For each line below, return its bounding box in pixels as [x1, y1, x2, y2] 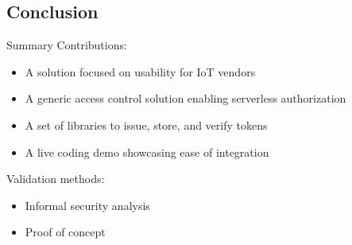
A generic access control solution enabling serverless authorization [25, 90, 346, 107]
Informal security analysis [25, 196, 150, 213]
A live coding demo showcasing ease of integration [25, 143, 269, 160]
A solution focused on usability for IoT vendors [25, 63, 256, 80]
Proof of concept [25, 224, 106, 240]
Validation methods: [6, 170, 105, 187]
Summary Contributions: [6, 37, 127, 53]
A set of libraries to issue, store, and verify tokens [25, 116, 268, 133]
